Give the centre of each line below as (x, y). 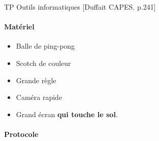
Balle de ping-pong (45, 46)
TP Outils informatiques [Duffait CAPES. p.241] (80, 7)
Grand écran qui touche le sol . (67, 114)
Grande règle (36, 80)
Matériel (19, 27)
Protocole (21, 134)
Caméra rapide (39, 97)
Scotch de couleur (43, 63)
